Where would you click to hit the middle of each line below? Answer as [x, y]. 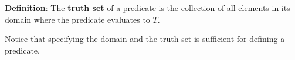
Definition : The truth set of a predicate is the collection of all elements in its [147, 8]
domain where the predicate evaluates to [77, 19]
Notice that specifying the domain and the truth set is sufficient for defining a [145, 39]
